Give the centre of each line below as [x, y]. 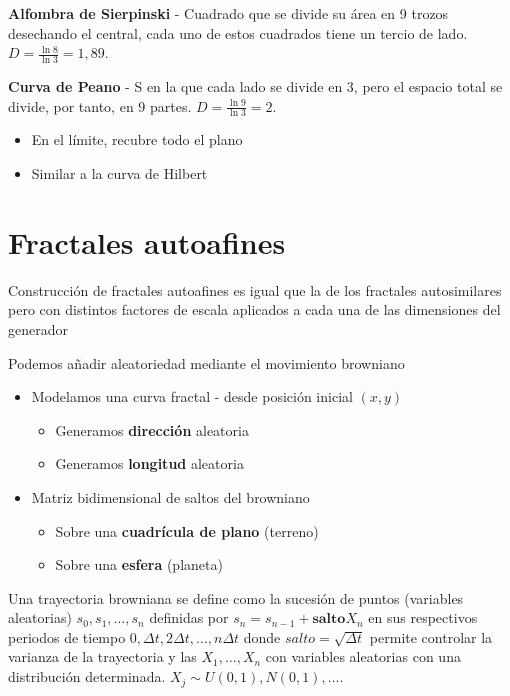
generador [38, 328]
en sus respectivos [423, 617]
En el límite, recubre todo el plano [137, 139]
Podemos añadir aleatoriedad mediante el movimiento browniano [206, 362]
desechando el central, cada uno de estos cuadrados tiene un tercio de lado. [238, 32]
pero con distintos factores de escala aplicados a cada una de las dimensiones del [254, 309]
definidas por [189, 617]
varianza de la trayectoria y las [102, 656]
